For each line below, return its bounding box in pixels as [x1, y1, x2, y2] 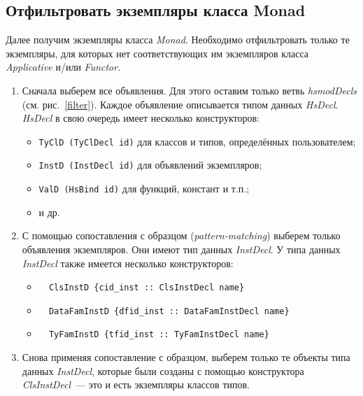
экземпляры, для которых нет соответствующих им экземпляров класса [6, 45, 308, 60]
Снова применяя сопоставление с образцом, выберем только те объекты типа [22, 350, 350, 365]
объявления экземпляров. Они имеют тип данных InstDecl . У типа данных [22, 241, 341, 256]
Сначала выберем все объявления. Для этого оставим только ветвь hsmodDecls [22, 83, 357, 97]
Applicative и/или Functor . [6, 59, 121, 74]
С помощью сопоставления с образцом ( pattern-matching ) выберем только [22, 228, 341, 243]
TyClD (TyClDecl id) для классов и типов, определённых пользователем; [38, 134, 356, 148]
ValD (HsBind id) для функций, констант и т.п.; [38, 181, 250, 196]
